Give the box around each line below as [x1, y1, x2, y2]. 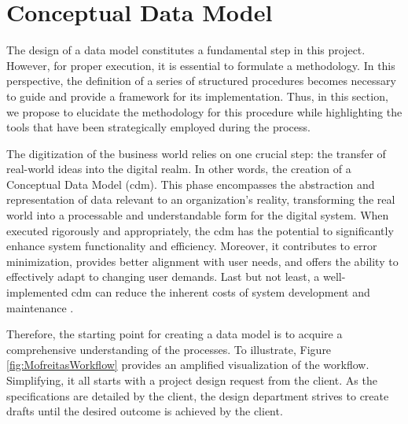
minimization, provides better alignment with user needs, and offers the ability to [6, 253, 399, 269]
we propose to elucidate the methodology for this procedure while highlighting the [6, 103, 402, 120]
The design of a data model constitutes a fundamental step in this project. [6, 42, 366, 58]
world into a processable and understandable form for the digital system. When [6, 207, 389, 223]
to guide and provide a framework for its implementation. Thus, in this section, [6, 87, 388, 104]
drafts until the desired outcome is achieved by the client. [6, 403, 283, 419]
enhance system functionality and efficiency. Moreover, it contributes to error [6, 238, 377, 254]
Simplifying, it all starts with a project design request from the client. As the [6, 372, 377, 388]
